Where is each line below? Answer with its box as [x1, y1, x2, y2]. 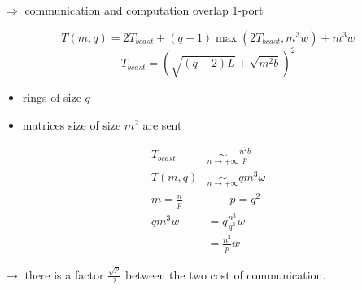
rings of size [22, 89, 81, 106]
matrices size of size [22, 116, 121, 133]
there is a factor [24, 266, 104, 283]
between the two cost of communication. [124, 266, 326, 283]
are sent [142, 116, 182, 133]
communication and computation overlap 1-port [24, 2, 264, 18]
